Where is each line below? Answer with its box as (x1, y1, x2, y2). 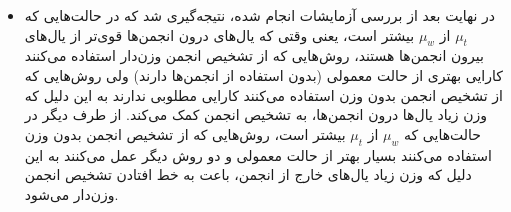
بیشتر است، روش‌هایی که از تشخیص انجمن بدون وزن (24, 123, 346, 144)
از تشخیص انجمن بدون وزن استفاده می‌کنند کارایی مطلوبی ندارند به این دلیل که (24, 84, 503, 105)
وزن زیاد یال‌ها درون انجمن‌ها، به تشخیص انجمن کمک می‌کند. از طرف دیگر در (24, 104, 488, 125)
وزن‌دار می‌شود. (24, 183, 119, 204)
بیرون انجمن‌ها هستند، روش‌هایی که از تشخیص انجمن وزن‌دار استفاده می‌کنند (24, 45, 484, 66)
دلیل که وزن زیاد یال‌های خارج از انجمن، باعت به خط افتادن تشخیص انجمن (24, 164, 472, 185)
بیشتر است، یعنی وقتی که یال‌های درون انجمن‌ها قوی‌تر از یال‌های (24, 24, 415, 45)
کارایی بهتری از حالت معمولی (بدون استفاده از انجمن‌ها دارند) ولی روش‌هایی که (24, 64, 503, 85)
